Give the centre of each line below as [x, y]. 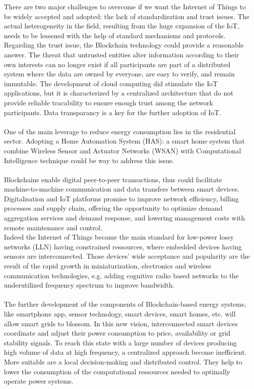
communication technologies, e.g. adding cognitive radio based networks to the [121, 275]
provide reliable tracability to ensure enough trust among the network [108, 102]
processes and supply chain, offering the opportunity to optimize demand [113, 208]
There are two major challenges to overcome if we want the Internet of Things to [125, 6]
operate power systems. [39, 381]
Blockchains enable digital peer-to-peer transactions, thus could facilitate [113, 179]
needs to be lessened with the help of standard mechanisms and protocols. [115, 35]
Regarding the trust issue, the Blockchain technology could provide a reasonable [124, 45]
